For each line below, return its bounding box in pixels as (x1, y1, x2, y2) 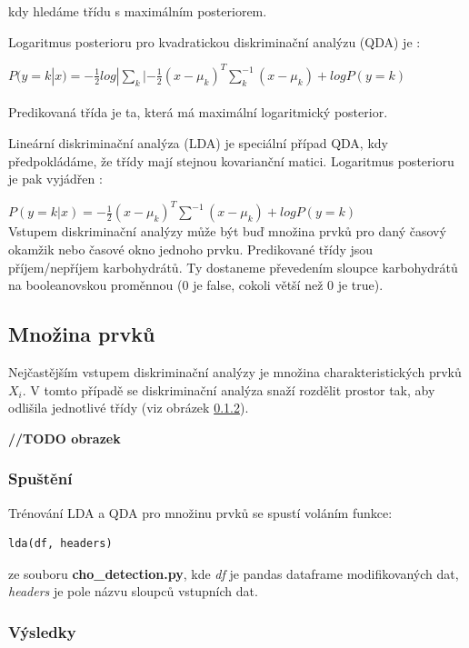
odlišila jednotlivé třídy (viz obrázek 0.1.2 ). (8, 398, 249, 417)
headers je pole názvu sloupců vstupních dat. (8, 582, 258, 601)
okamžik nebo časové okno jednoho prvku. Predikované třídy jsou (8, 239, 374, 258)
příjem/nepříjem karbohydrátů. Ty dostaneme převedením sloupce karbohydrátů (8, 257, 458, 276)
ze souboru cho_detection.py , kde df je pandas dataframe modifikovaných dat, (8, 563, 459, 583)
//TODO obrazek (8, 428, 121, 447)
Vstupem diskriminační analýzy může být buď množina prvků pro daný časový (8, 222, 446, 241)
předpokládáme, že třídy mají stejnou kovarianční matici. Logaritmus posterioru (8, 151, 454, 170)
